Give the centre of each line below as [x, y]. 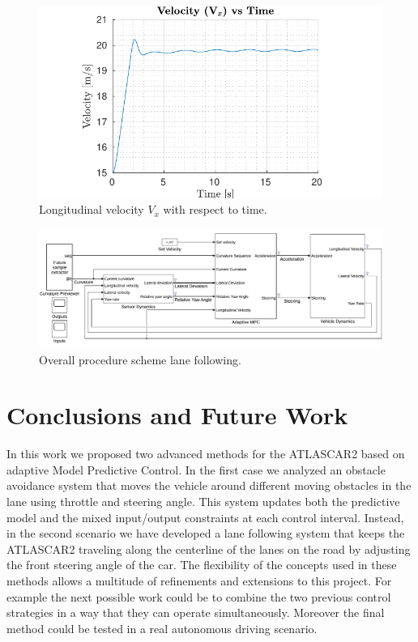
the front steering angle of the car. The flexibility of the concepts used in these [202, 565]
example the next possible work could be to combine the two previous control [199, 596]
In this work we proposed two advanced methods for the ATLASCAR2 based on [206, 454]
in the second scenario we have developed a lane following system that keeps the [206, 533]
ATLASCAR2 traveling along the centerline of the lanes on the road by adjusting [209, 548]
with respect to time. [215, 209]
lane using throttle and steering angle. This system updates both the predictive [203, 502]
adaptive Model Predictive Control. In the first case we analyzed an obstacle [196, 469]
